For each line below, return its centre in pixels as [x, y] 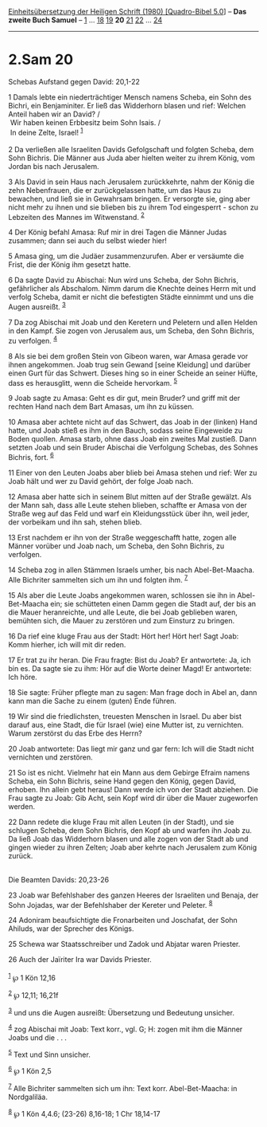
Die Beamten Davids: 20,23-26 [59, 879]
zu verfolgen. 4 [33, 340]
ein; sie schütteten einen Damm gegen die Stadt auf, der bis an [153, 603]
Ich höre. [23, 677]
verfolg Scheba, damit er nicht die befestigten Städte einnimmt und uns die [131, 297]
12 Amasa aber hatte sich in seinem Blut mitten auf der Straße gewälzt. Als [130, 497]
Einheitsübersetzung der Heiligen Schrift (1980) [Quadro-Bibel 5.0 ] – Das [128, 12]
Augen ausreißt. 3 [37, 306]
